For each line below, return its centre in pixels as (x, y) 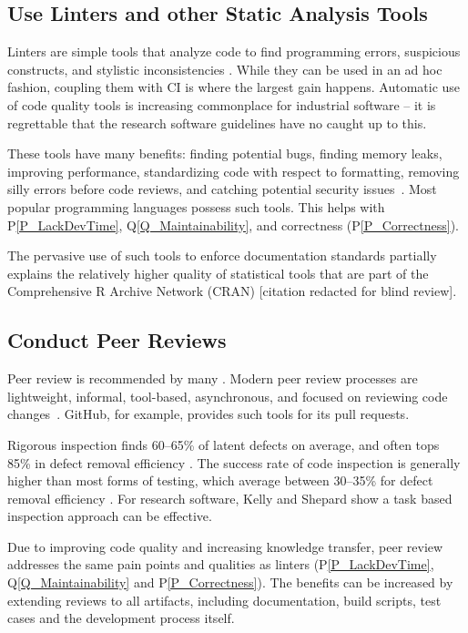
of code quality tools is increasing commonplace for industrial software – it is (222, 104)
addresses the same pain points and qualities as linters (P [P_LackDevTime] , (221, 564)
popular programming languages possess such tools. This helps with (196, 206)
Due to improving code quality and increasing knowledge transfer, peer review (225, 546)
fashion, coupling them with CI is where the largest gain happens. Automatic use (234, 87)
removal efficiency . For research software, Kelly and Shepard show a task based (230, 498)
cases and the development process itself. (121, 618)
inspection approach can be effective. (110, 516)
